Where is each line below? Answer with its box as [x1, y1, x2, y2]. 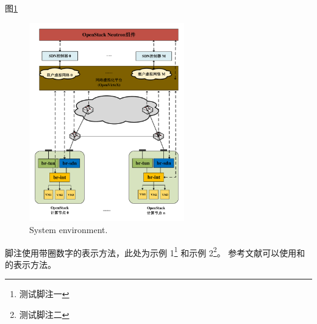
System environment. [29, 223, 108, 236]
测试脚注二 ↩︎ [19, 308, 69, 321]
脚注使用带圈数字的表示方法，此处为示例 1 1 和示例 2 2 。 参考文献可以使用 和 [5, 244, 305, 259]
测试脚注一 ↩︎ [19, 287, 69, 300]
